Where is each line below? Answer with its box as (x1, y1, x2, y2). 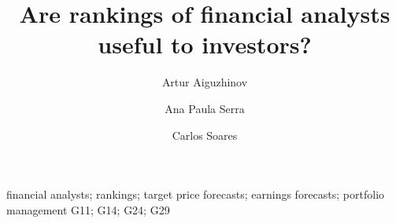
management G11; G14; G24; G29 (6, 201, 170, 218)
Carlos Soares (172, 126, 238, 143)
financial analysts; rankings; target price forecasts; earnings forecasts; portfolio (6, 186, 385, 203)
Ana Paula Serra (165, 100, 245, 116)
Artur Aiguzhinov (161, 74, 248, 90)
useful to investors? (98, 28, 312, 60)
